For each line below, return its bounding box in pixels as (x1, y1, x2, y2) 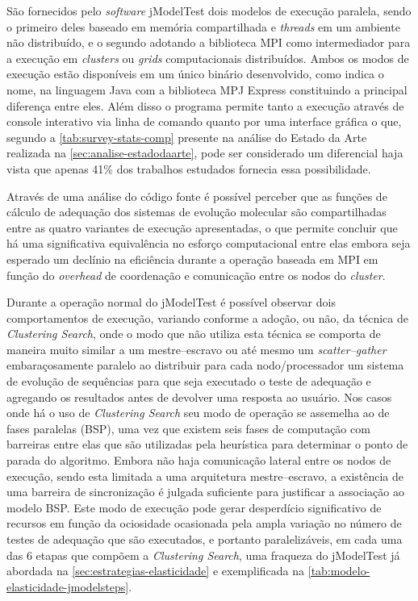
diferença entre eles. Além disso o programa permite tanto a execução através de (6, 97, 404, 114)
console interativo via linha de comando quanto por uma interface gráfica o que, (6, 113, 402, 130)
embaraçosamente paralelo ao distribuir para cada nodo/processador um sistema (6, 357, 404, 374)
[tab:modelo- (307, 562, 370, 579)
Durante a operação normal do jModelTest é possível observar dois (6, 294, 336, 311)
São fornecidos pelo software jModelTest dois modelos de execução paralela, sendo (6, 2, 412, 19)
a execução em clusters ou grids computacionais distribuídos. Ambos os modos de (6, 49, 409, 66)
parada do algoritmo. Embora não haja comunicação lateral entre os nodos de (6, 452, 391, 469)
